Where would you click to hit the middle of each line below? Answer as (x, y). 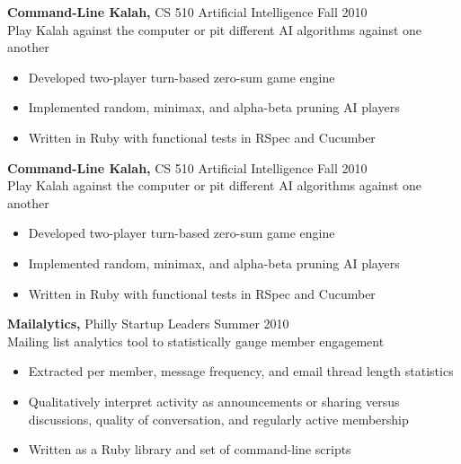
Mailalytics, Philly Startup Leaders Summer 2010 (148, 324)
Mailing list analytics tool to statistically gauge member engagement (196, 341)
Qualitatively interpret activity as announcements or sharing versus (214, 401)
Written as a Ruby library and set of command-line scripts (190, 449)
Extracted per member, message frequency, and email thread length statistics (241, 371)
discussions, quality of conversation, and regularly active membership (218, 419)
